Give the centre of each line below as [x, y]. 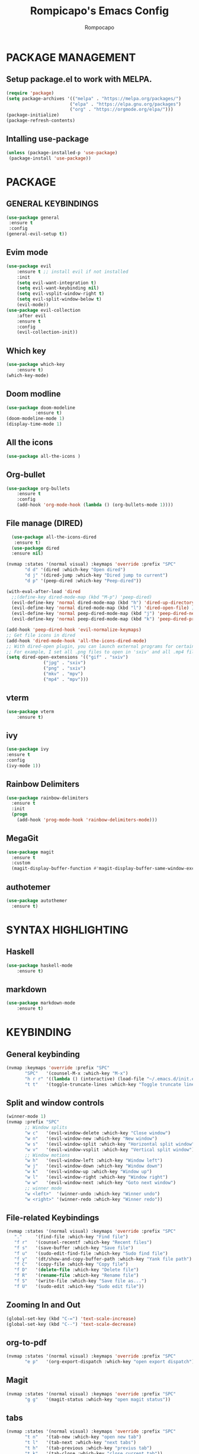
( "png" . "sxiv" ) [65, 668]
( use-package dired [36, 548]
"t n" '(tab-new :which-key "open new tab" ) [83, 1437]
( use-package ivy [28, 749]
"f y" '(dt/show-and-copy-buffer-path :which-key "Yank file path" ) [103, 1259]
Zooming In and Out [44, 1305]
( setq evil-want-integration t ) [57, 283]
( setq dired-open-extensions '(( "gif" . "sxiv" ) [67, 657]
